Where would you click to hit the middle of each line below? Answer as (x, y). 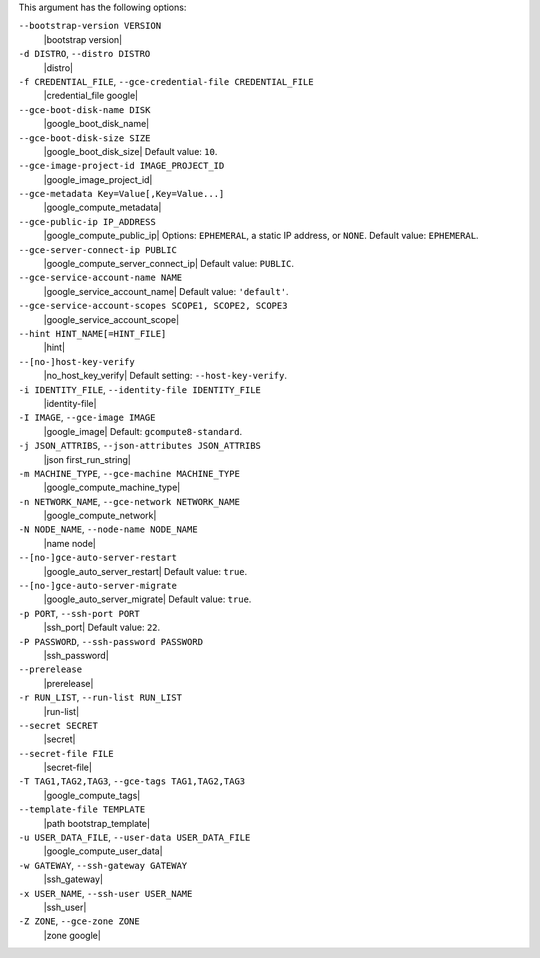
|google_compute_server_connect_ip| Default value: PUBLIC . (169, 264)
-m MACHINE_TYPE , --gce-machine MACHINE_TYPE (129, 473)
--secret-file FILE (66, 753)
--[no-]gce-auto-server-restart (97, 558)
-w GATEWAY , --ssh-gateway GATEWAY (103, 865)
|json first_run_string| (87, 459)
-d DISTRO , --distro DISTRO (84, 54)
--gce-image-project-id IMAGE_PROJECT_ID (121, 166)
